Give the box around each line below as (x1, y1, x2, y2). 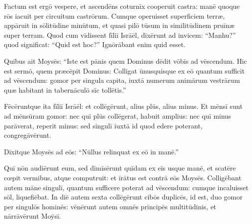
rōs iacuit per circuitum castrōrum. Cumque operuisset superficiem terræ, (4, 10, 225, 21)
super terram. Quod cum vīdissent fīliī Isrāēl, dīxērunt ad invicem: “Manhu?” (4, 29, 236, 40)
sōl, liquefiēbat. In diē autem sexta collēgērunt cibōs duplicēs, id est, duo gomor (4, 192, 243, 202)
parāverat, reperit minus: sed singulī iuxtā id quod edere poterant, (4, 120, 203, 130)
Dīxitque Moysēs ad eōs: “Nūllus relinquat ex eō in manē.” (4, 146, 179, 156)
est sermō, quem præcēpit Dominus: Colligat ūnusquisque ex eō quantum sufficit (4, 65, 245, 75)
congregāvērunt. (4, 130, 51, 140)
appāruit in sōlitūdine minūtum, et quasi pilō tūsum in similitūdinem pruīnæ (4, 20, 235, 30)
